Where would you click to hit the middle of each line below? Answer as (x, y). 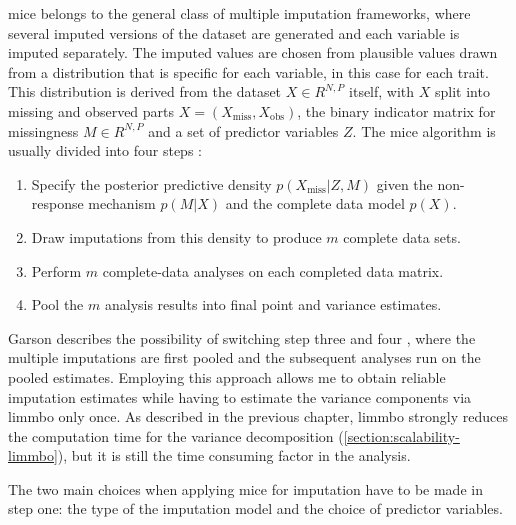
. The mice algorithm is (424, 130)
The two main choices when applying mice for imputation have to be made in (245, 488)
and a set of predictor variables (243, 130)
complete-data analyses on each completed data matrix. (273, 270)
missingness (43, 130)
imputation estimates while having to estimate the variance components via (240, 396)
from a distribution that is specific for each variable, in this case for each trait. (248, 71)
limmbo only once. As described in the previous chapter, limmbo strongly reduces (258, 416)
